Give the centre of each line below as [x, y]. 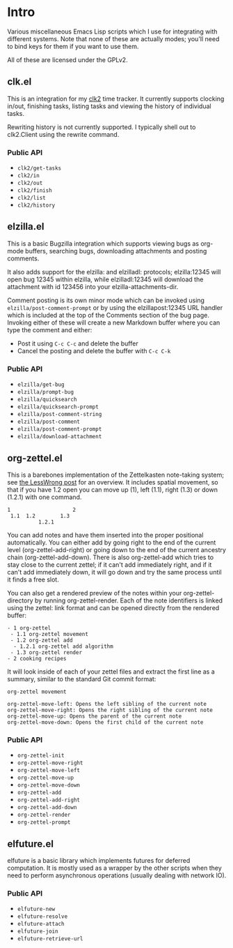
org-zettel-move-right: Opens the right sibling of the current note [110, 710]
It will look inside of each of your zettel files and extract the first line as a [111, 672]
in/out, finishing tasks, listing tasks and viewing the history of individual [109, 106]
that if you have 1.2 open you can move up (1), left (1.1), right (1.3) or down [112, 489]
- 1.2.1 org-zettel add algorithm [63, 646]
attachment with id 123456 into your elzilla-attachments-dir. [93, 286]
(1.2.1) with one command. [45, 497]
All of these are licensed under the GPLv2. [67, 59]
